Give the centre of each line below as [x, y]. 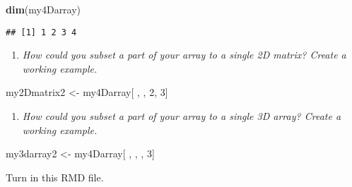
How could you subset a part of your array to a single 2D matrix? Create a [184, 55]
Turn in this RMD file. [55, 177]
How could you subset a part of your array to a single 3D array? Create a [182, 116]
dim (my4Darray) [43, 9]
